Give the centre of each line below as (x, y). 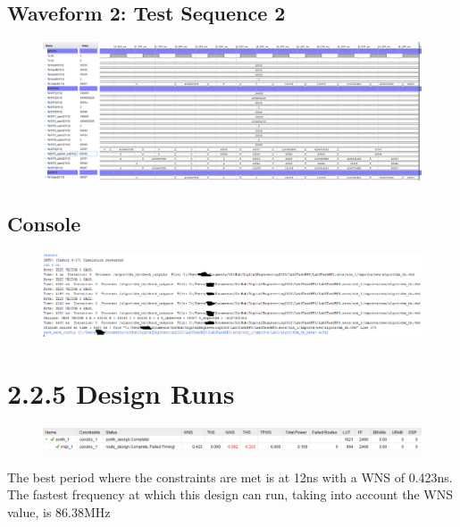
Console (44, 224)
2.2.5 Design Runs (121, 393)
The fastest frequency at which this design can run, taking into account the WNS (230, 494)
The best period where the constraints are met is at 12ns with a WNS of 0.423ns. (230, 477)
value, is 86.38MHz (59, 511)
